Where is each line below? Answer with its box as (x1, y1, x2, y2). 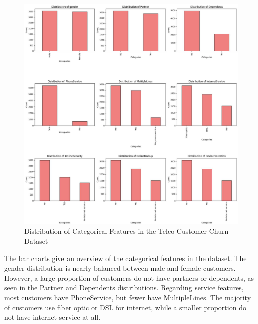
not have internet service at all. (4, 312, 101, 322)
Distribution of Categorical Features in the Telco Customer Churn (24, 226, 229, 236)
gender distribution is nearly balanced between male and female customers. (4, 263, 236, 273)
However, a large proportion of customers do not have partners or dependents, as (4, 272, 254, 283)
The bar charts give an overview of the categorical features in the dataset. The (4, 252, 247, 263)
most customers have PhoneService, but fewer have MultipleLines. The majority (4, 292, 251, 302)
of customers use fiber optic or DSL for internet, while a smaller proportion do (4, 302, 246, 312)
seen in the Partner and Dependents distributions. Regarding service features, (4, 282, 244, 293)
